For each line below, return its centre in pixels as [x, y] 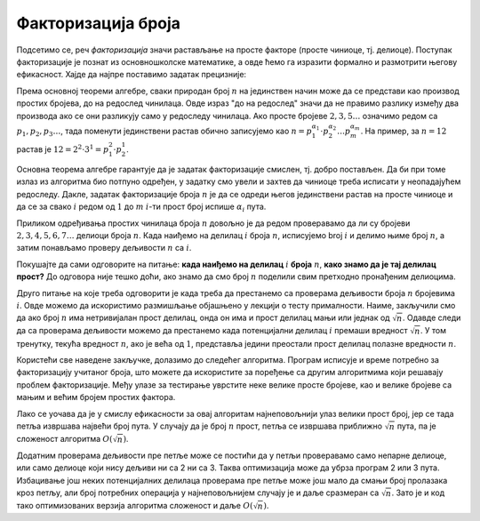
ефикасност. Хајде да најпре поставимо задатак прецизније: [132, 75]
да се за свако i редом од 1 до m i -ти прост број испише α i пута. [141, 208]
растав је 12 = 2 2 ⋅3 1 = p [63, 149]
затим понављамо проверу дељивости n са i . [104, 248]
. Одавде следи [432, 318]
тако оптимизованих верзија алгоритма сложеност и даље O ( [135, 506]
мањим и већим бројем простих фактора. [96, 397]
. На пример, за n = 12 [404, 131]
